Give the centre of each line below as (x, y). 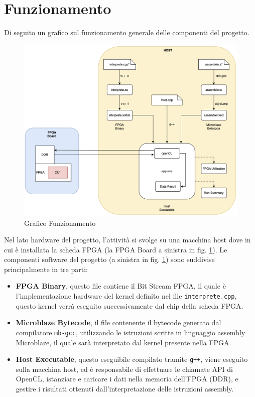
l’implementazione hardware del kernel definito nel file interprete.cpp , (126, 296)
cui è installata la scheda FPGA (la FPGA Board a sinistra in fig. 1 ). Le (116, 249)
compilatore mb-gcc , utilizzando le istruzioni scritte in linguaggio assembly (131, 332)
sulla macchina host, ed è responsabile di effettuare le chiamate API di (124, 369)
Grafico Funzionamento (60, 223)
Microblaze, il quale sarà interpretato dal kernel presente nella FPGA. (123, 342)
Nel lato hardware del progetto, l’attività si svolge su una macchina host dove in (127, 240)
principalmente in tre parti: (46, 269)
